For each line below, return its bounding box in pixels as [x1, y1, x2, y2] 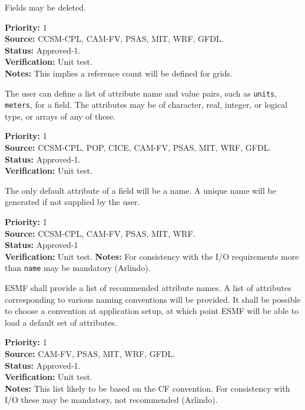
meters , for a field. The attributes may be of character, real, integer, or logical [5, 98, 288, 111]
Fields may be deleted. [5, 1, 86, 13]
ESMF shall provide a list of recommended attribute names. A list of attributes [5, 282, 291, 294]
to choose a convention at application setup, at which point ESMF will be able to [5, 305, 299, 317]
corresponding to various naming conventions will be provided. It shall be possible [5, 293, 301, 305]
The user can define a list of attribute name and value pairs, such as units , [5, 87, 277, 99]
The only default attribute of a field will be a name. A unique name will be [5, 184, 276, 196]
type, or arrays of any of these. [5, 110, 116, 122]
